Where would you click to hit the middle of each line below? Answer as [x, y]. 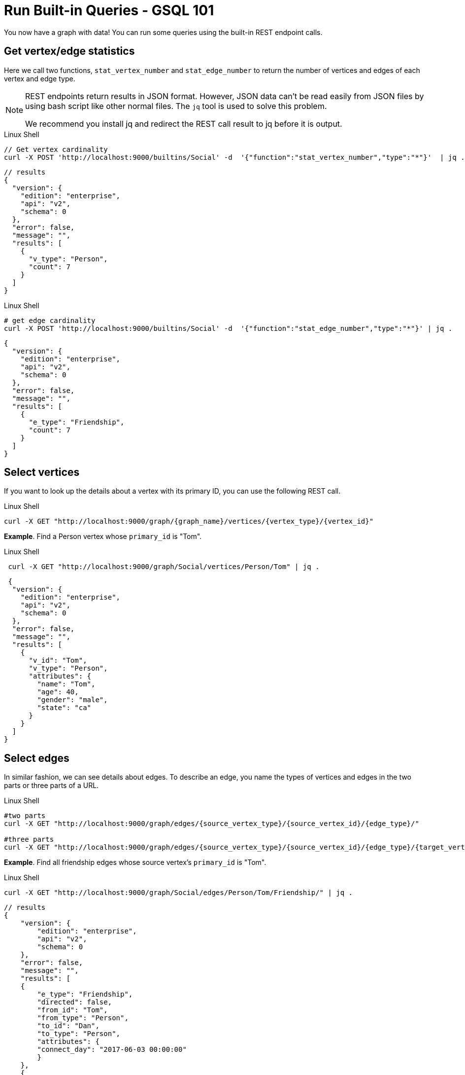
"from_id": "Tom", [72, 1010]
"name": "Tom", [66, 684]
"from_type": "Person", [83, 1018]
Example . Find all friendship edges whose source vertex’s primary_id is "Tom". [135, 862]
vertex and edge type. [40, 78]
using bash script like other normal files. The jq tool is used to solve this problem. [176, 106]
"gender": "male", [72, 700]
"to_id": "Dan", [68, 1026]
